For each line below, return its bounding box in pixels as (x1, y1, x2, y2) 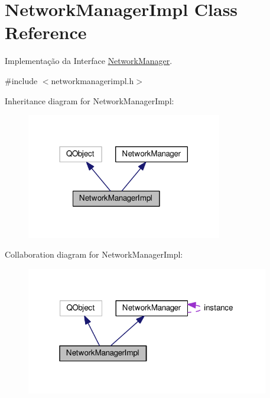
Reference (5, 20, 87, 44)
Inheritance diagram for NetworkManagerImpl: (5, 94, 174, 107)
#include (5, 74, 38, 86)
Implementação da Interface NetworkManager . (5, 54, 173, 67)
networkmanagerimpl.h (51, 74, 134, 86)
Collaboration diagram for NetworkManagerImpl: (5, 248, 183, 261)
